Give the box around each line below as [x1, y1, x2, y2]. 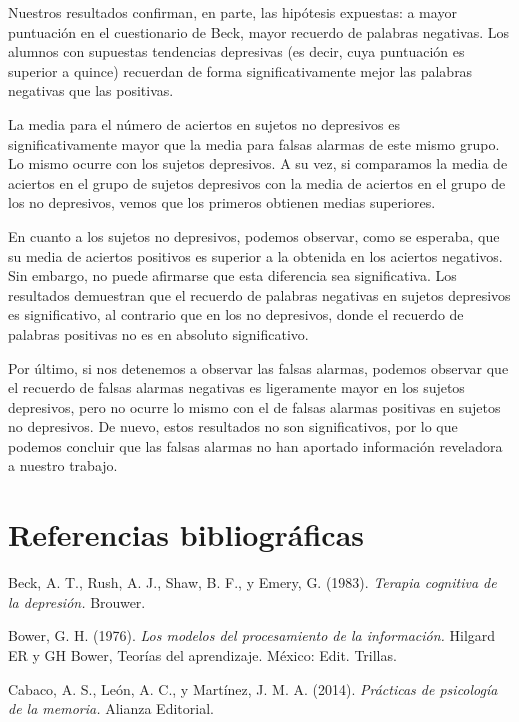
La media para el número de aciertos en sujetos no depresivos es [8, 113, 400, 134]
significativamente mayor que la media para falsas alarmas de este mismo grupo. [8, 133, 500, 154]
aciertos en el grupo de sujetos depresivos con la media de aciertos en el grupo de [8, 172, 506, 193]
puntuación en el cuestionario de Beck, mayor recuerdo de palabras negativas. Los [8, 21, 509, 42]
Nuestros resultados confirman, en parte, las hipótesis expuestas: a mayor [8, 2, 457, 22]
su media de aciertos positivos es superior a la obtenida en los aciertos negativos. [8, 245, 503, 266]
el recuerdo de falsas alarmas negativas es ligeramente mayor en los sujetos [8, 377, 465, 398]
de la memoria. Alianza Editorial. [8, 698, 214, 719]
